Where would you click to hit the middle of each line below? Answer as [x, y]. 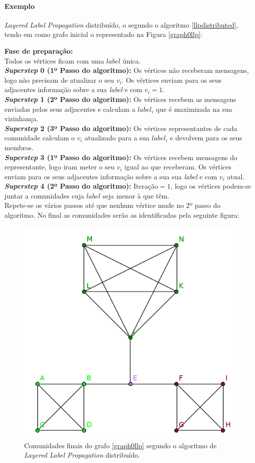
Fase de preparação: [39, 50]
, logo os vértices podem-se [211, 186]
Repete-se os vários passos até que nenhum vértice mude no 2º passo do [112, 205]
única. [132, 60]
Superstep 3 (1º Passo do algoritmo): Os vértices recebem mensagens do [121, 157]
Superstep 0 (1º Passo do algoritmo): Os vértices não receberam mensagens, [127, 70]
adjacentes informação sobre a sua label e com [73, 89]
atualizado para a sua [117, 138]
